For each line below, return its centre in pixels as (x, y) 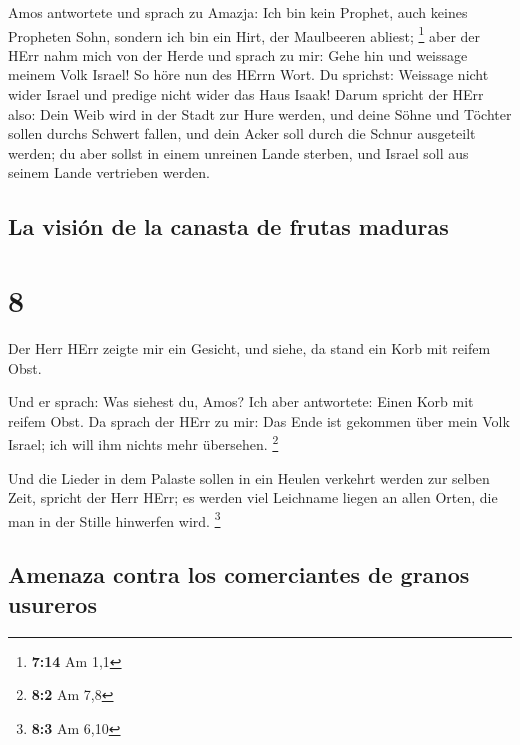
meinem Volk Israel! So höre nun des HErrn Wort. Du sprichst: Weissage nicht (248, 74)
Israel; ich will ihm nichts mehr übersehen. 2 (143, 442)
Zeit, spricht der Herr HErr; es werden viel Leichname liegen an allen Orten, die (253, 497)
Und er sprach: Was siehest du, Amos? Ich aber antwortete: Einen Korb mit (241, 401)
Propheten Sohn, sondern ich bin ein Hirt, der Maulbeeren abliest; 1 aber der (244, 34)
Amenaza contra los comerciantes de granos (239, 574)
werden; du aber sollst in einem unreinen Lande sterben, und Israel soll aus (238, 152)
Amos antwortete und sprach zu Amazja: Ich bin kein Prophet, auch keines (238, 12)
